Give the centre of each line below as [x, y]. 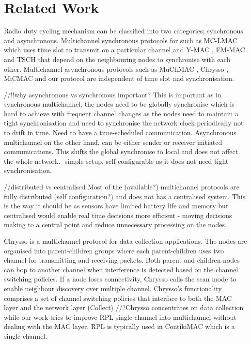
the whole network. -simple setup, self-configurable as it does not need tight [116, 161]
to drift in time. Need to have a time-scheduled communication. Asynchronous [120, 133]
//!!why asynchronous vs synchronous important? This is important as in [113, 94]
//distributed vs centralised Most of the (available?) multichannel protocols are [122, 187]
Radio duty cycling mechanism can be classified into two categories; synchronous [124, 31]
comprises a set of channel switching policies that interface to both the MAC [118, 298]
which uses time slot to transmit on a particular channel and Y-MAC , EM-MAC [125, 50]
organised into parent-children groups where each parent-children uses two [114, 250]
